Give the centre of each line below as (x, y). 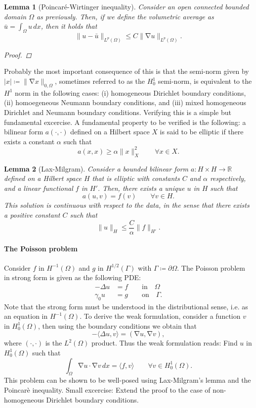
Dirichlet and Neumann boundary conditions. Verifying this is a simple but (118, 112)
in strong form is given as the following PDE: (73, 277)
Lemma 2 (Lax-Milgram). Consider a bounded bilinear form (96, 168)
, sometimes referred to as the (100, 81)
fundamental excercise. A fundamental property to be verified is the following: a (125, 122)
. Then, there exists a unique (141, 188)
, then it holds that (69, 26)
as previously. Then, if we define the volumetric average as (125, 16)
